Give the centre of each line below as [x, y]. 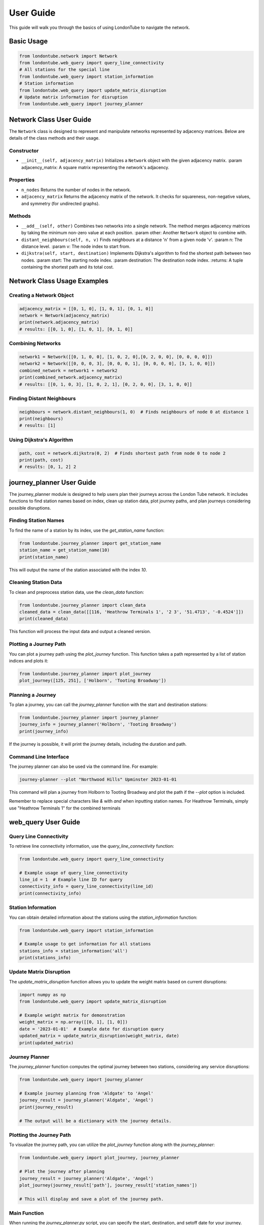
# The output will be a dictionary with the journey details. [95, 1121]
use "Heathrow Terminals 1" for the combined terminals [65, 808]
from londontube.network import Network [68, 56]
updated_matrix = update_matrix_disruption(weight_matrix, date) [99, 1036]
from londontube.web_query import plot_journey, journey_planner [99, 1158]
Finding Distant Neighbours [42, 398]
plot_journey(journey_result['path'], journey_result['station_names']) [108, 1185]
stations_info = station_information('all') [74, 951]
